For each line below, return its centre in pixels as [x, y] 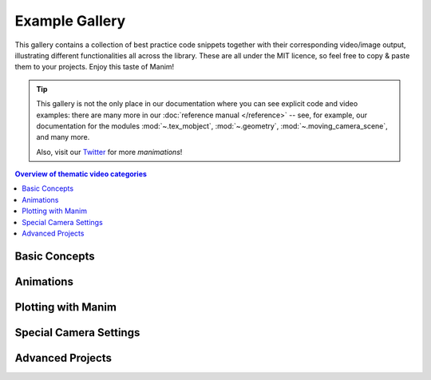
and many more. [63, 137]
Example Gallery [70, 21]
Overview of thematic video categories [81, 174]
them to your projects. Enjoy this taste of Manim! [95, 67]
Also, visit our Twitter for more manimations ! [109, 152]
